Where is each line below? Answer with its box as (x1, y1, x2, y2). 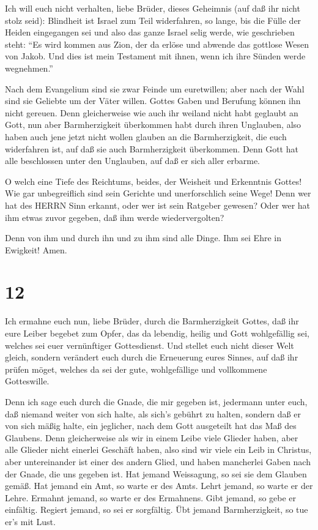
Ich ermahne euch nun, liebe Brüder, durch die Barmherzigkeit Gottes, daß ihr (5, 315, 299, 327)
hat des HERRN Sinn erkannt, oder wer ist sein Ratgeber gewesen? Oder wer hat (5, 198, 311, 211)
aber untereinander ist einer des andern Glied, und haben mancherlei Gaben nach (5, 455, 311, 468)
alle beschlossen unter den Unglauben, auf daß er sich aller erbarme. (5, 154, 261, 167)
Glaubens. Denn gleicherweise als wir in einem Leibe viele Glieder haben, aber (5, 431, 298, 444)
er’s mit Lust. (5, 515, 56, 528)
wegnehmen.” (5, 61, 53, 74)
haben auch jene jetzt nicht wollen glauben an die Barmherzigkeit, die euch (5, 130, 287, 143)
